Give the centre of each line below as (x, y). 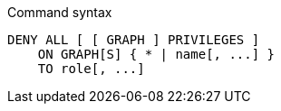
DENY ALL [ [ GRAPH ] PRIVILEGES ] (134, 40)
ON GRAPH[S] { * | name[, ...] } (156, 54)
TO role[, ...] (91, 69)
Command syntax (60, 12)
